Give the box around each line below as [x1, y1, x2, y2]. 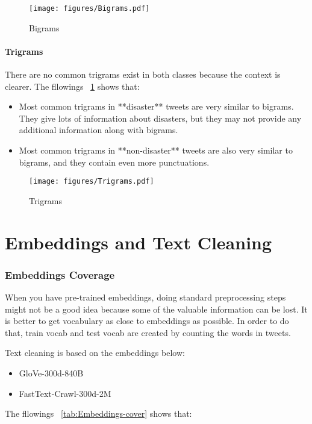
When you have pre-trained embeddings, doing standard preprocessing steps [5, 291, 286, 304]
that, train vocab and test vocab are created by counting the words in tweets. [5, 326, 291, 338]
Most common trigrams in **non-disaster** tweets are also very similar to [19, 144, 293, 157]
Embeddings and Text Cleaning [5, 229, 272, 254]
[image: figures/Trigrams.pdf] [29, 177, 154, 186]
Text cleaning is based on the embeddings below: [5, 346, 185, 359]
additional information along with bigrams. [19, 123, 178, 136]
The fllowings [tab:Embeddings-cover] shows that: [5, 407, 192, 420]
